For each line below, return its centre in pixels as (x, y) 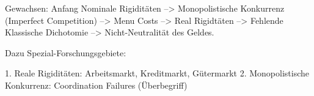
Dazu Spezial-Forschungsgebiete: (66, 52)
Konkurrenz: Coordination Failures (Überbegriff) (96, 85)
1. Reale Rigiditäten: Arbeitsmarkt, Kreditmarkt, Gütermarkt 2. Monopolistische (157, 73)
